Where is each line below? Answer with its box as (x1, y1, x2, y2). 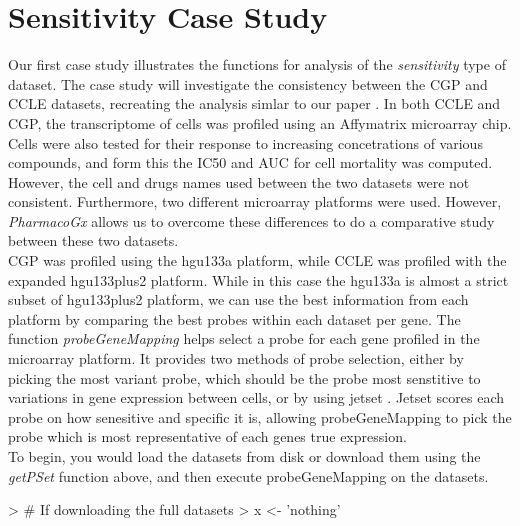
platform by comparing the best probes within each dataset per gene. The (8, 308, 461, 329)
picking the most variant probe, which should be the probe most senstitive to (8, 367, 481, 388)
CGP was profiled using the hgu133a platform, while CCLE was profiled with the (8, 250, 507, 271)
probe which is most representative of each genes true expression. (8, 426, 407, 447)
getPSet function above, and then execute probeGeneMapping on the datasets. (8, 465, 489, 486)
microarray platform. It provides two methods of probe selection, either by (8, 348, 464, 369)
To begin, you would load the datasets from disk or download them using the (8, 446, 481, 466)
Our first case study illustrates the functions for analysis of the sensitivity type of (8, 54, 506, 75)
